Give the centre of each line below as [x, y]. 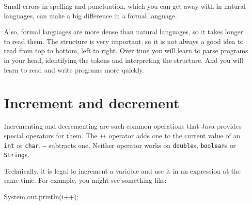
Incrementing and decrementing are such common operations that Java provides [123, 126]
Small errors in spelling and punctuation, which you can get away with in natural [125, 6]
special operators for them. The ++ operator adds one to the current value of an [122, 135]
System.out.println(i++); [41, 197]
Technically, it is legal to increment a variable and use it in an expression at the [122, 170]
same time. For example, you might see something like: [85, 180]
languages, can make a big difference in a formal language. [91, 15]
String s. [17, 154]
